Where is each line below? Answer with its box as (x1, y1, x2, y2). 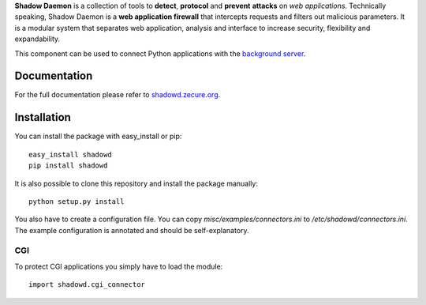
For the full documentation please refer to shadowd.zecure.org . (14, 90, 221, 100)
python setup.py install (28, 197, 125, 205)
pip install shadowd (28, 161, 108, 170)
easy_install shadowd (28, 150, 112, 159)
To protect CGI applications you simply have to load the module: (14, 262, 223, 271)
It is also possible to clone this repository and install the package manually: (14, 179, 258, 188)
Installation (14, 111, 71, 124)
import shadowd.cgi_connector (28, 281, 146, 289)
